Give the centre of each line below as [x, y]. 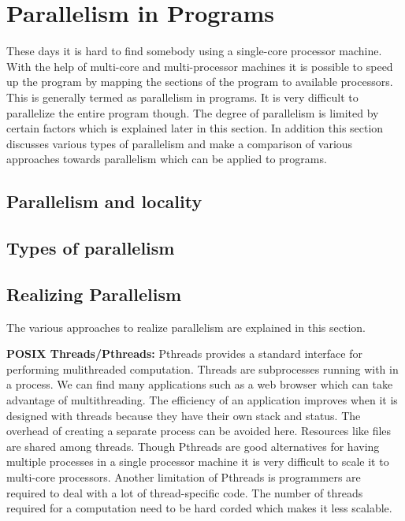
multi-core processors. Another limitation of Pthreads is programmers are [184, 476]
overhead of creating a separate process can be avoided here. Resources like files [199, 431]
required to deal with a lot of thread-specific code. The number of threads [185, 492]
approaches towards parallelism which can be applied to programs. [167, 159]
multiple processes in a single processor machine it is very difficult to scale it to [198, 461]
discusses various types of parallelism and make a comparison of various [180, 143]
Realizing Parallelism [94, 294]
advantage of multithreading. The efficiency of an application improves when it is [202, 400]
